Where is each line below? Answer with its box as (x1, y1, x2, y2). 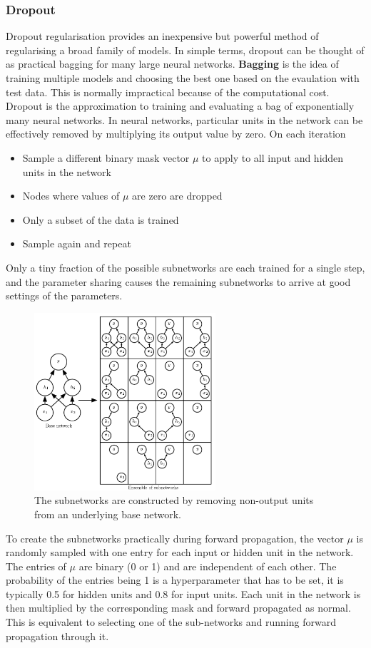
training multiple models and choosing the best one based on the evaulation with (6, 71, 360, 85)
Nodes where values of (22, 188, 120, 203)
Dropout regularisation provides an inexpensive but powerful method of (6, 29, 319, 43)
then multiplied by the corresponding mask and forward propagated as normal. (6, 600, 351, 615)
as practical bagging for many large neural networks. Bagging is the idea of (6, 56, 339, 71)
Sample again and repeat (22, 236, 131, 251)
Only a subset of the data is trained (22, 212, 179, 227)
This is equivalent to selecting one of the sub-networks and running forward (6, 614, 336, 629)
